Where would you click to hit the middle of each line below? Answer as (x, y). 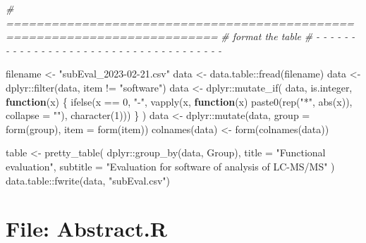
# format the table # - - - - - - (288, 36)
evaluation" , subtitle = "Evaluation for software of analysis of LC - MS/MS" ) (170, 166)
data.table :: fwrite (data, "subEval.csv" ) (88, 180)
